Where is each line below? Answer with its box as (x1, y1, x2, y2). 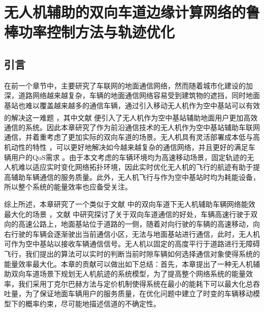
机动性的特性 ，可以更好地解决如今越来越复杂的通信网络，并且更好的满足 (4, 141, 248, 152)
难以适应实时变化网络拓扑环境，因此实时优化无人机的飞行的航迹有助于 (18, 162, 253, 172)
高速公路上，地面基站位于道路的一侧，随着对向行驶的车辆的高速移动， (18, 219, 253, 229)
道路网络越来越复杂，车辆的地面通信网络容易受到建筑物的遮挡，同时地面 (18, 90, 260, 101)
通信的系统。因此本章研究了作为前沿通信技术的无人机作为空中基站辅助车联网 (4, 121, 260, 132)
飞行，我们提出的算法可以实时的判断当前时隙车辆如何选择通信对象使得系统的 (4, 248, 260, 259)
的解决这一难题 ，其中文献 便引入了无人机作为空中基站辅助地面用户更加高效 (4, 112, 258, 122)
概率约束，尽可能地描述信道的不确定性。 (25, 298, 160, 308)
